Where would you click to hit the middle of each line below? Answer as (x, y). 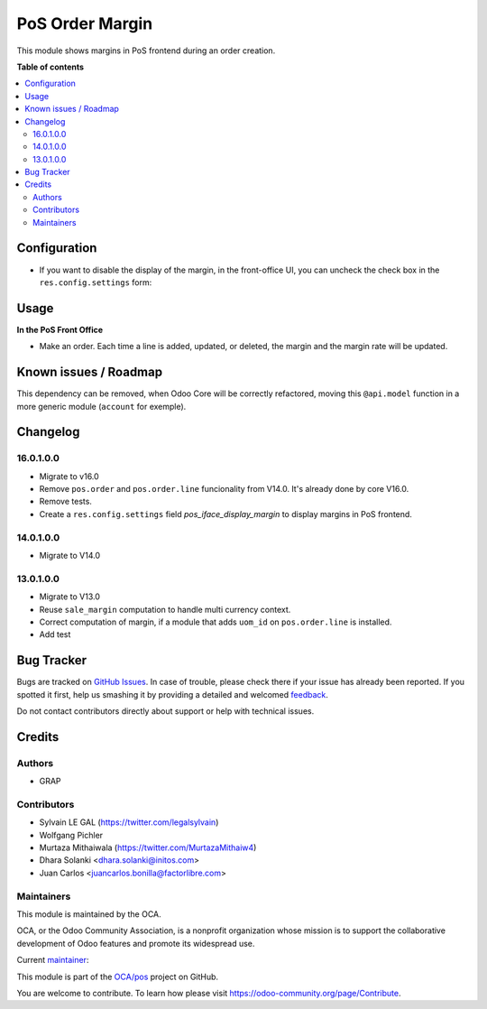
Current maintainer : (53, 960)
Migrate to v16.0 (69, 476)
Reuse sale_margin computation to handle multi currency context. (165, 609)
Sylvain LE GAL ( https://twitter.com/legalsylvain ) (129, 822)
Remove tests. (65, 502)
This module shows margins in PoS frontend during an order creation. (146, 51)
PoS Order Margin (85, 23)
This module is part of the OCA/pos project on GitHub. (118, 977)
